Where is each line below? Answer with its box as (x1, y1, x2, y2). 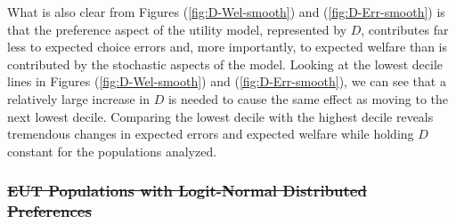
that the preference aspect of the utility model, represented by (7, 20, 347, 38)
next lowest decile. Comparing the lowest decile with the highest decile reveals (7, 107, 434, 125)
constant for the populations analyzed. (7, 141, 217, 160)
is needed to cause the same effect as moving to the (167, 89, 448, 108)
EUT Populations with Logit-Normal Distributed (7, 180, 367, 202)
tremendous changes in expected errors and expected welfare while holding (7, 124, 414, 143)
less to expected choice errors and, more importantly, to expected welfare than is (7, 37, 448, 56)
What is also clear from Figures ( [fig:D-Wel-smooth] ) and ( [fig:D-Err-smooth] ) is (7, 3, 445, 20)
